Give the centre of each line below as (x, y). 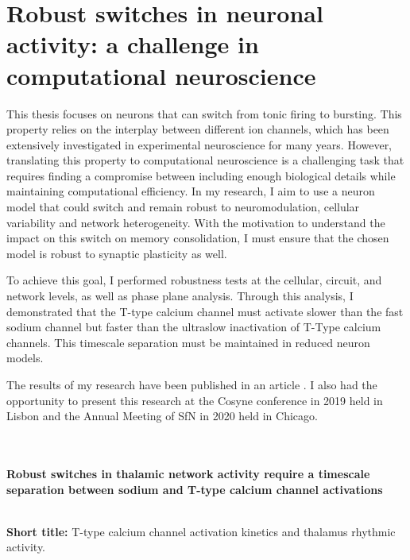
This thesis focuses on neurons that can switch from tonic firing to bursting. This (204, 113)
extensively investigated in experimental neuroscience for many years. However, (199, 144)
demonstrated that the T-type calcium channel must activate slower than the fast (205, 311)
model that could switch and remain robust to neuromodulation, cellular (183, 207)
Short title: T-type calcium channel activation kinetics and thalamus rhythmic (201, 531)
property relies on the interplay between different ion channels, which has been (198, 129)
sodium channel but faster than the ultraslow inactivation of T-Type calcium (194, 327)
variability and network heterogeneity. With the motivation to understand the (196, 222)
